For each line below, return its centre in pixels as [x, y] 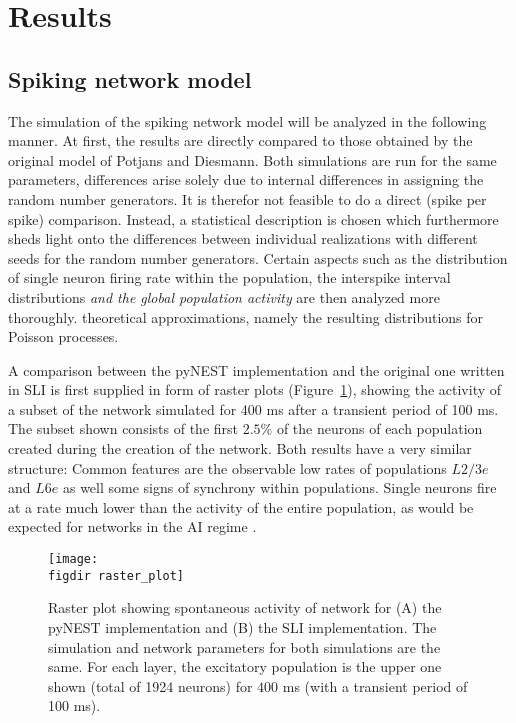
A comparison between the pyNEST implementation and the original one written [256, 369]
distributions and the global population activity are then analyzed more [224, 296]
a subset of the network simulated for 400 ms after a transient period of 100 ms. [253, 408]
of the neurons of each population [379, 428]
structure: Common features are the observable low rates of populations [227, 467]
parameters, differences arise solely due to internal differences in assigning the [246, 179]
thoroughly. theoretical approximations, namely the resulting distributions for [246, 316]
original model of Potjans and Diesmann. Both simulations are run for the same [252, 159]
